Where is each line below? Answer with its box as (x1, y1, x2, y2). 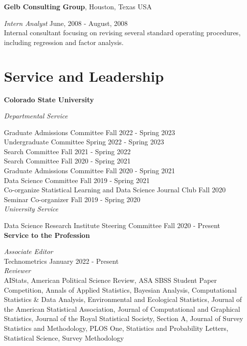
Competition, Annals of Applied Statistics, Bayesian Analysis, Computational (4, 284, 237, 295)
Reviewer (4, 265, 31, 276)
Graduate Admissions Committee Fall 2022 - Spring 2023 (4, 127, 175, 137)
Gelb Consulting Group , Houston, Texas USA (4, 1, 152, 11)
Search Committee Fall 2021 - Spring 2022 (4, 146, 131, 156)
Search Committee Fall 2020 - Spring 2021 (4, 156, 131, 166)
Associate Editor (4, 246, 53, 256)
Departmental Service (4, 111, 68, 121)
